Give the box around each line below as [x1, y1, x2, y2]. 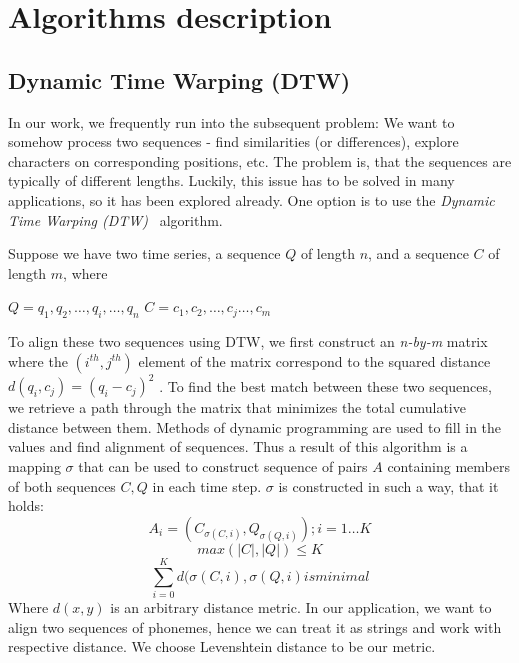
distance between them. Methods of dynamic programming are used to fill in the [8, 416, 502, 437]
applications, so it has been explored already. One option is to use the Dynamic [8, 189, 495, 210]
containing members [387, 456, 510, 476]
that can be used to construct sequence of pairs [78, 456, 368, 476]
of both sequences [8, 475, 116, 496]
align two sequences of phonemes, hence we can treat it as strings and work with [8, 616, 502, 637]
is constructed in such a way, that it [278, 475, 499, 496]
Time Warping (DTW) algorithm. [8, 209, 223, 230]
